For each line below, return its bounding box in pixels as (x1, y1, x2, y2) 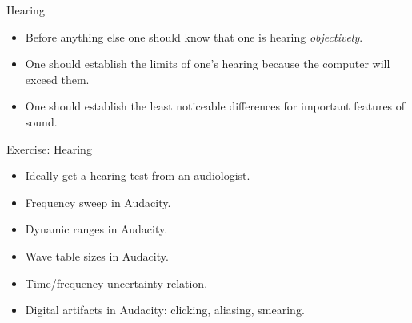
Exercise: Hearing (6, 140, 92, 157)
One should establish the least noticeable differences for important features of (25, 98, 406, 114)
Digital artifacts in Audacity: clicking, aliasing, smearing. (25, 301, 305, 318)
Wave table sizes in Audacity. (25, 247, 169, 264)
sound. (25, 113, 58, 130)
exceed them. (25, 70, 90, 87)
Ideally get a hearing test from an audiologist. (25, 167, 250, 184)
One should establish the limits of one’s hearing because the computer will (25, 55, 390, 72)
